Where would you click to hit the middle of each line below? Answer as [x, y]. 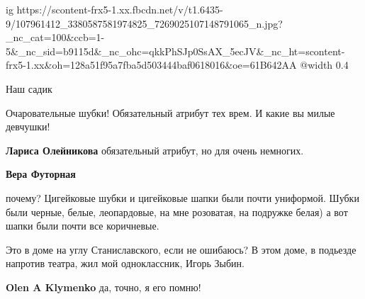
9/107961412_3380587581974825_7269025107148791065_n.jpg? [144, 23]
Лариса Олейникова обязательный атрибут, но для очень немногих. [155, 150]
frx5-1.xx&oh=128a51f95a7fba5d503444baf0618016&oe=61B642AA [151, 65]
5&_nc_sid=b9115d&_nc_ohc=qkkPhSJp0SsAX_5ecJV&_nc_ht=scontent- [175, 51]
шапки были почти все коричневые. [83, 226]
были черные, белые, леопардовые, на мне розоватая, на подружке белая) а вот [177, 211]
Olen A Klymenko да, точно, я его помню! [103, 287]
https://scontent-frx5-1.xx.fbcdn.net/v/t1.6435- [120, 9]
